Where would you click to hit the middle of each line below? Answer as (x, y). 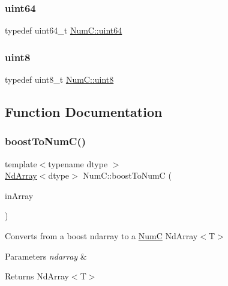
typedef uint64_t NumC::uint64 (64, 30)
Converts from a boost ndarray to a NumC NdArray (101, 236)
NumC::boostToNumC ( (127, 175)
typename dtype (78, 163)
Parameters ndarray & (46, 256)
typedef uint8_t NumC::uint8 (59, 79)
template (21, 163)
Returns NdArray (37, 276)
